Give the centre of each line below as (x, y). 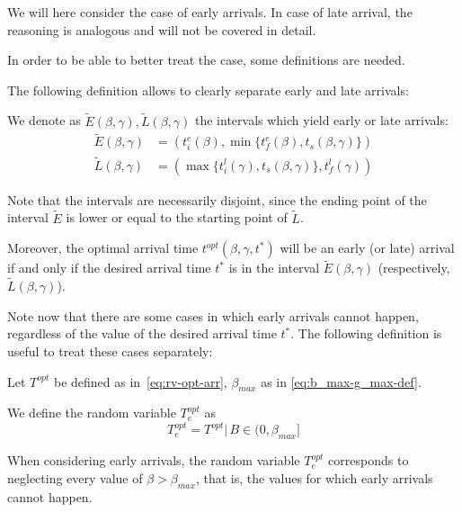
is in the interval (274, 268)
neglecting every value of (75, 477)
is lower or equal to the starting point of (177, 217)
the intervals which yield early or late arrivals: (322, 120)
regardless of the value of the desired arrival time (142, 333)
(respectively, (414, 268)
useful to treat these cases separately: (110, 350)
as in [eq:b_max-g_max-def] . (341, 381)
